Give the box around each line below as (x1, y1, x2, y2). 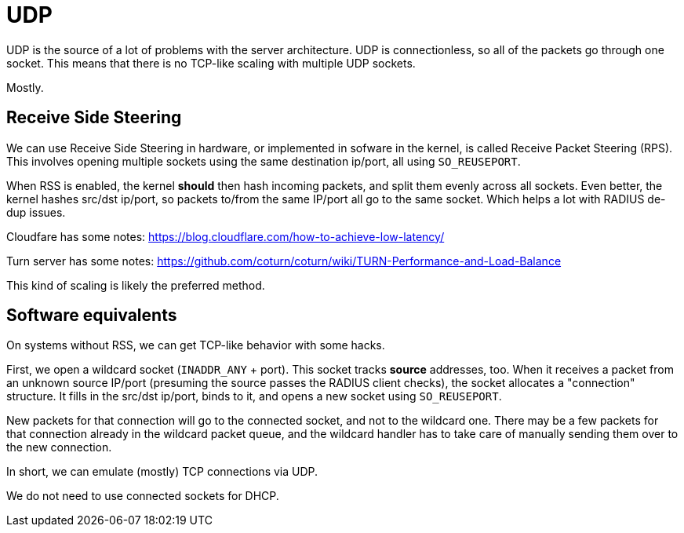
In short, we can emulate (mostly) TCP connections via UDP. (6, 465, 318, 479)
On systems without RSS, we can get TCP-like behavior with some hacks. (6, 338, 385, 352)
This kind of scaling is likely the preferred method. (6, 278, 265, 292)
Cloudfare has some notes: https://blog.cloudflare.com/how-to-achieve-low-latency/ (6, 229, 445, 243)
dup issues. (6, 205, 66, 219)
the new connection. (6, 440, 112, 455)
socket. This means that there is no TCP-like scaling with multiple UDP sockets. (6, 56, 416, 70)
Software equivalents (6, 305, 177, 326)
